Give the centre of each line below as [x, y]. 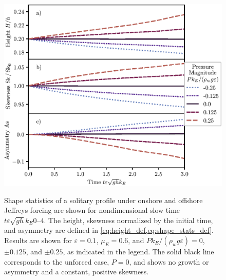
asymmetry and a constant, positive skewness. [77, 272]
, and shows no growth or [169, 261]
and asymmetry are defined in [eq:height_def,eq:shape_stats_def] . [109, 230]
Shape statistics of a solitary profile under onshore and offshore [103, 200]
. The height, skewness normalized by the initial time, [128, 220]
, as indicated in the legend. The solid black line [138, 251]
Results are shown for [38, 240]
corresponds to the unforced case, [57, 261]
